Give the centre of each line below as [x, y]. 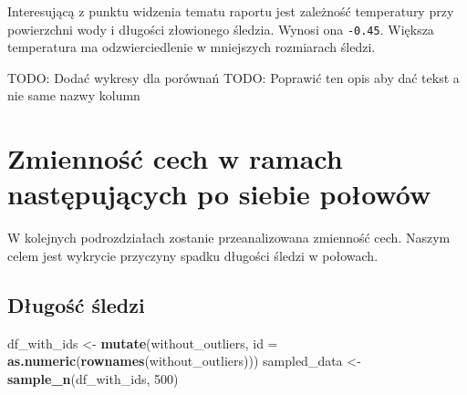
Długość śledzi [76, 304]
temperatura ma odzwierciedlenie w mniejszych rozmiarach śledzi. [192, 47]
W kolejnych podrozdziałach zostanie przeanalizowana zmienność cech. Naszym [229, 238]
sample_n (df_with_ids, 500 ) [93, 378]
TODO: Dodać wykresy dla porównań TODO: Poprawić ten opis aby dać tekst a [233, 77]
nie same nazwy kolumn [74, 95]
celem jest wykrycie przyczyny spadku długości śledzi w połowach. [193, 255]
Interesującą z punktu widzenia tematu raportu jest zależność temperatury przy [231, 11]
